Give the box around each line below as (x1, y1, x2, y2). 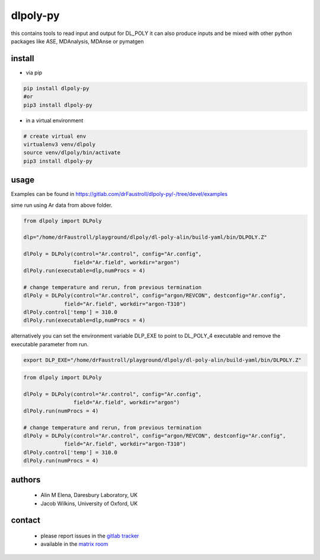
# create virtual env (23, 132, 87, 140)
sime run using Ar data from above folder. (11, 201, 113, 208)
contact (11, 515, 41, 526)
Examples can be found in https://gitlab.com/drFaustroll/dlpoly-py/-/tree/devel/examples (11, 191, 228, 198)
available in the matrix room (40, 540, 108, 548)
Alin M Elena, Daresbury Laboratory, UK (40, 492, 138, 499)
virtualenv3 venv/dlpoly (23, 141, 96, 148)
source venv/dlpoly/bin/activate (23, 149, 121, 156)
